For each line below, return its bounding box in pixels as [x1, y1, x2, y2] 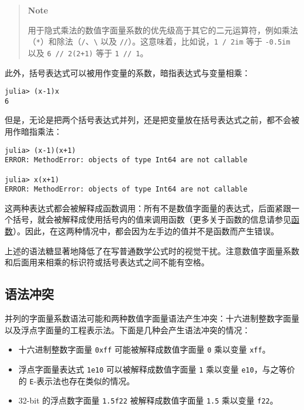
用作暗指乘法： [5, 125, 62, 137]
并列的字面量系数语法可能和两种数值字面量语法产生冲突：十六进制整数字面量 [5, 312, 299, 324]
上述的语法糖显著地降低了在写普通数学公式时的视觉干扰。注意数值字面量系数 [5, 244, 299, 257]
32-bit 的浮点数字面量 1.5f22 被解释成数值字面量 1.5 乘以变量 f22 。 [18, 394, 278, 406]
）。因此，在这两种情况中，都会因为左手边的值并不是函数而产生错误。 [13, 225, 279, 237]
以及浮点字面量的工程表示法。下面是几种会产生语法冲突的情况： [5, 323, 250, 336]
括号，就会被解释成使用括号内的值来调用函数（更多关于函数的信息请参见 [12, 213, 291, 225]
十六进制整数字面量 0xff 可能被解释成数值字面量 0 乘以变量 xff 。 [18, 343, 271, 356]
